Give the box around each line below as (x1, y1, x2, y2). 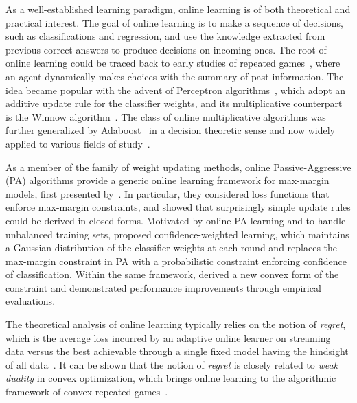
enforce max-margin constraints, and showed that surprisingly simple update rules (5, 200, 351, 214)
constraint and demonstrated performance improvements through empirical (5, 280, 321, 295)
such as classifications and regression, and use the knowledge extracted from (5, 29, 325, 43)
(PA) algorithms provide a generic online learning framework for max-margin (5, 173, 330, 187)
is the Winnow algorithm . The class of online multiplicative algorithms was (5, 109, 326, 124)
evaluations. (5, 294, 56, 308)
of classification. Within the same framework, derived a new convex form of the (5, 267, 339, 281)
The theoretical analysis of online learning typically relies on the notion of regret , (5, 317, 346, 332)
